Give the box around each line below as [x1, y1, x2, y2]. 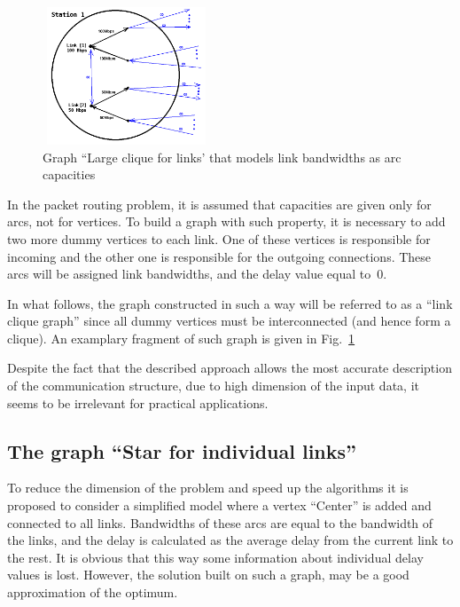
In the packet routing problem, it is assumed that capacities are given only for [7, 194, 432, 213]
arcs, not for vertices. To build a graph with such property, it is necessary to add [7, 212, 446, 231]
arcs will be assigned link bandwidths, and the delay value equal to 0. [7, 264, 387, 283]
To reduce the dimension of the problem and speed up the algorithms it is [7, 478, 409, 497]
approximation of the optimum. [7, 583, 178, 602]
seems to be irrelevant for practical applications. [7, 393, 269, 412]
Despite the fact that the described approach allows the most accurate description [7, 359, 452, 377]
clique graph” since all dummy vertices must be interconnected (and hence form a [7, 311, 451, 330]
